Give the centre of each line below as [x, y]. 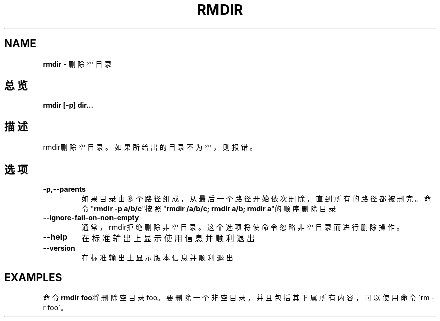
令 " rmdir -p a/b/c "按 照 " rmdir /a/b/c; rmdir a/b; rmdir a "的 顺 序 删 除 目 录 [209, 209]
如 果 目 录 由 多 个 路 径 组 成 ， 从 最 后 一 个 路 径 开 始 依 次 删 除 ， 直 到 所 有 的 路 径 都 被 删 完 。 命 [256, 199]
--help [55, 237]
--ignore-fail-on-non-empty [91, 218]
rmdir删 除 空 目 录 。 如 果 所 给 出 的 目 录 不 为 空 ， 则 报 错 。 [150, 147]
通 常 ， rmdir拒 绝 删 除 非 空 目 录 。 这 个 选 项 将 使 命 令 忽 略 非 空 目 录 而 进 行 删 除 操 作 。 [243, 227]
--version [59, 248]
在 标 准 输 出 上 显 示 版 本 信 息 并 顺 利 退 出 [157, 258]
